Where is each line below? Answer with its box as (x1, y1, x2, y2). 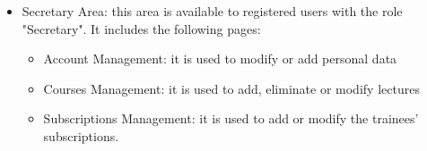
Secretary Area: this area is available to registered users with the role (22, 2, 403, 20)
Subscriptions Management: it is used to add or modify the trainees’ (43, 109, 419, 128)
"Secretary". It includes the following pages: (22, 19, 261, 38)
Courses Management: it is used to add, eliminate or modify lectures (43, 79, 420, 97)
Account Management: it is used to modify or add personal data (43, 49, 397, 68)
